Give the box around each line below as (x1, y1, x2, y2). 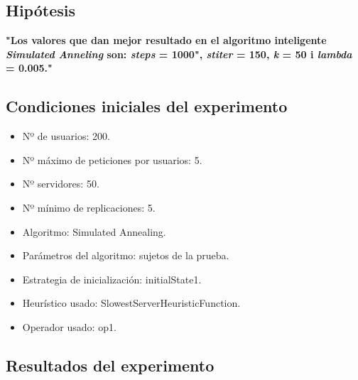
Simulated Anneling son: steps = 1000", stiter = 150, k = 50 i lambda (6, 46, 352, 61)
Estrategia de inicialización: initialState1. (22, 271, 202, 286)
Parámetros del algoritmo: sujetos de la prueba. (22, 248, 229, 263)
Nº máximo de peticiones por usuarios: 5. (22, 152, 202, 167)
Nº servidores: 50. (22, 176, 99, 191)
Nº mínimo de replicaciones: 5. (22, 200, 156, 215)
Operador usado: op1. (22, 319, 116, 334)
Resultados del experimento (6, 354, 215, 376)
